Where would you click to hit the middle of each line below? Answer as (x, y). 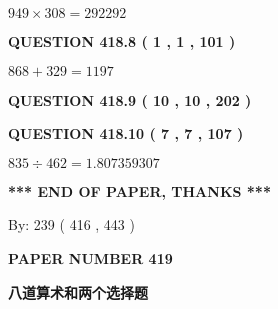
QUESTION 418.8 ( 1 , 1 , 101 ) (122, 41)
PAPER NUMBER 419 (90, 257)
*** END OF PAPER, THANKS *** (139, 190)
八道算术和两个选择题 (78, 291)
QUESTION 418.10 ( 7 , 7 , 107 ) (126, 133)
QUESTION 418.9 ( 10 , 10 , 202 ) (130, 99)
